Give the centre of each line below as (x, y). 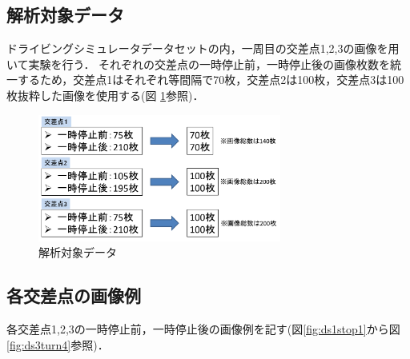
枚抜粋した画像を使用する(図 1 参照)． (105, 95)
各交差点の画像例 (74, 295)
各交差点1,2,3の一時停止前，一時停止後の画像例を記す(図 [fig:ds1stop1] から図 (203, 328)
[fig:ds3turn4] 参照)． (58, 344)
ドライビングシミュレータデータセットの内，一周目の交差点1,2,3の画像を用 (203, 48)
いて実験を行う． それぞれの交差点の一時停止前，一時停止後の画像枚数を (199, 64)
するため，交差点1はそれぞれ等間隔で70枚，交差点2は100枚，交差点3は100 (211, 80)
